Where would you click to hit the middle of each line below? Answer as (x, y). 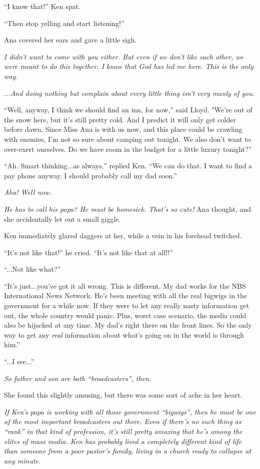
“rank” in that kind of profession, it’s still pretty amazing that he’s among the (123, 431)
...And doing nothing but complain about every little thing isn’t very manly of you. (129, 93)
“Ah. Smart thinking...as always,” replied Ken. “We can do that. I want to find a (128, 166)
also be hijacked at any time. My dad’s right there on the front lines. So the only (128, 325)
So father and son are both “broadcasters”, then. (78, 378)
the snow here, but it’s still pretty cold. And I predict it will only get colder (120, 119)
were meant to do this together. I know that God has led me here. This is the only (129, 66)
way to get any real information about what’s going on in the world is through (124, 334)
